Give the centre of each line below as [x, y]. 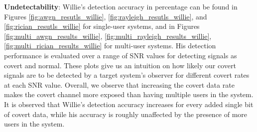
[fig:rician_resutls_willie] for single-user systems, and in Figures [102, 26]
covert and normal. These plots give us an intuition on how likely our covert [120, 65]
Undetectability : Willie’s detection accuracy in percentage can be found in [121, 6]
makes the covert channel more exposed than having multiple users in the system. [129, 94]
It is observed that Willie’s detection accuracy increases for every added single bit [129, 104]
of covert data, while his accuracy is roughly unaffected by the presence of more [126, 114]
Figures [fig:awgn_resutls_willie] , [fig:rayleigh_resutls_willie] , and [106, 16]
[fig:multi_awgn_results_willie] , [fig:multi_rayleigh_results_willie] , [108, 36]
